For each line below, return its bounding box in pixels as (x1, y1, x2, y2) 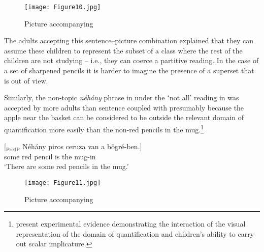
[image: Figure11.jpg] (24, 179, 101, 187)
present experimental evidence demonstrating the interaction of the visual (16, 218, 246, 229)
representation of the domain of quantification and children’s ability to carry (16, 228, 254, 239)
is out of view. (4, 75, 48, 86)
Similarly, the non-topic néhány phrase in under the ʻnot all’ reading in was (4, 92, 239, 103)
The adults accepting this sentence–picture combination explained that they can (4, 35, 254, 46)
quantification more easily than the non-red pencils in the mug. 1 (4, 123, 204, 134)
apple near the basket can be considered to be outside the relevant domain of (4, 112, 244, 123)
